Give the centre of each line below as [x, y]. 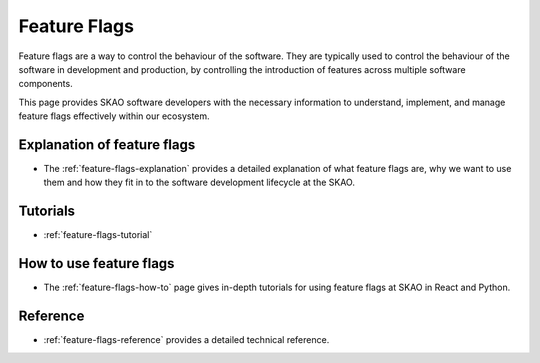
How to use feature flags [96, 263]
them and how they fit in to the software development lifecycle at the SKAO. [199, 182]
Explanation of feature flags [107, 144]
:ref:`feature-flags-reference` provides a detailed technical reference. [186, 340]
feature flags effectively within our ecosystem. [114, 116]
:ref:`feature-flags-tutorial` [98, 235]
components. [46, 84]
